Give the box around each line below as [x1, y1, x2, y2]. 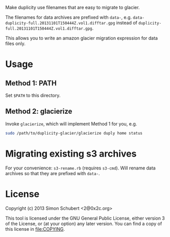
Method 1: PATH [5, 79, 57, 88]
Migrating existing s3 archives [5, 148, 137, 159]
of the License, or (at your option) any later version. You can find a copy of [5, 220, 162, 227]
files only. [5, 40, 26, 47]
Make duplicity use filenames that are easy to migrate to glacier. [5, 5, 140, 10]
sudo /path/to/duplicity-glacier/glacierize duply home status [5, 131, 143, 136]
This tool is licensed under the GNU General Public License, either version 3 [5, 215, 165, 221]
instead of [116, 20, 138, 26]
